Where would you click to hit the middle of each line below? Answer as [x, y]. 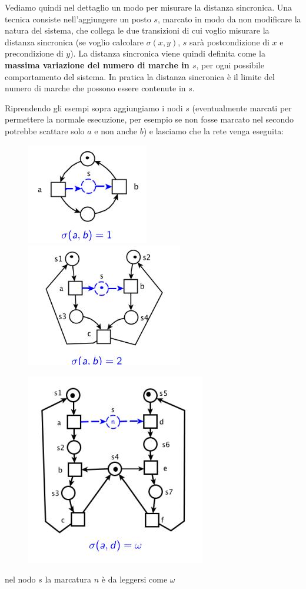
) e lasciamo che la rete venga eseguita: [214, 130]
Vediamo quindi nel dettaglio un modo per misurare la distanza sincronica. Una [149, 7]
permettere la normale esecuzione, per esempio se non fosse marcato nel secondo [149, 119]
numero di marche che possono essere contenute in [95, 88]
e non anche [116, 130]
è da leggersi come [134, 579]
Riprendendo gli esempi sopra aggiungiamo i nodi [94, 107]
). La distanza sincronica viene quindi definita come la [168, 53]
